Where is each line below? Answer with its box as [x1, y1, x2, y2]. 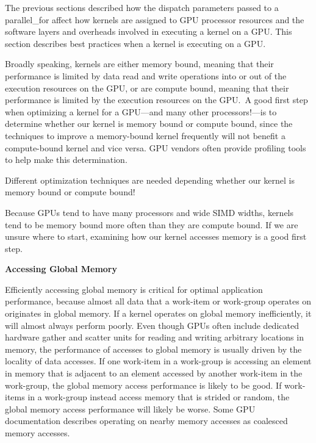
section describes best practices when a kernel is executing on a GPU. [5, 37, 266, 49]
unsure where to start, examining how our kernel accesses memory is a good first [5, 230, 307, 243]
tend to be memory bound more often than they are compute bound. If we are [5, 218, 298, 231]
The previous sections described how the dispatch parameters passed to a [5, 1, 279, 13]
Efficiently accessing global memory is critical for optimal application [5, 283, 263, 295]
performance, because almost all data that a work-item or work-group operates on [5, 295, 312, 308]
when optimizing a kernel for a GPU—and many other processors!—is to [5, 105, 277, 118]
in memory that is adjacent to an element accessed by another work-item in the [5, 367, 303, 380]
